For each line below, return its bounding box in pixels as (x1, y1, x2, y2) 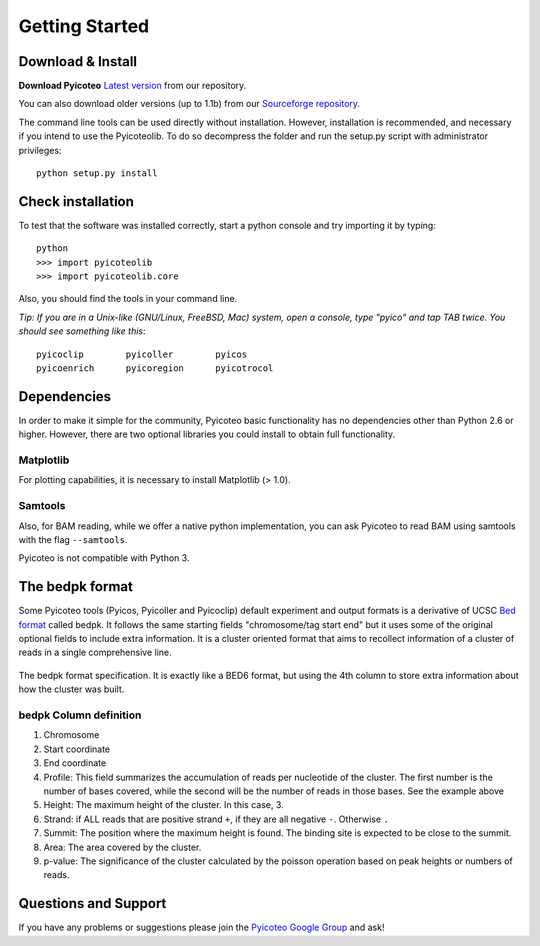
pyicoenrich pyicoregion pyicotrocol (36, 363, 274, 374)
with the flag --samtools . (18, 534, 128, 546)
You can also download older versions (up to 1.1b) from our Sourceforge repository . (18, 98, 360, 110)
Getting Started (18, 15, 150, 37)
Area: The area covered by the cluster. (43, 841, 202, 853)
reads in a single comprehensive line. (18, 646, 172, 659)
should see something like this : (18, 325, 146, 337)
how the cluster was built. (18, 683, 125, 695)
